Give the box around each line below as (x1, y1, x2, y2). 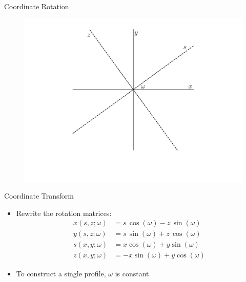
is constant (115, 268, 149, 278)
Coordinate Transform (4, 190, 74, 201)
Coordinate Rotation (4, 1, 69, 11)
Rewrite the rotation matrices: (16, 207, 112, 218)
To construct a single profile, (16, 268, 106, 278)
